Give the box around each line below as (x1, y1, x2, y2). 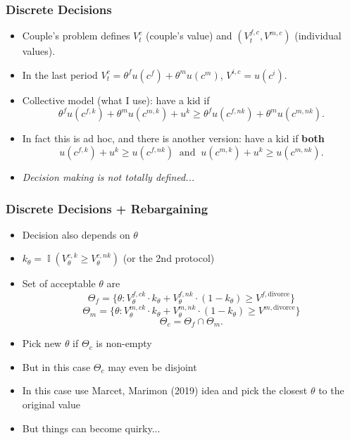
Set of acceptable (22, 276, 96, 291)
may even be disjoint (108, 359, 197, 374)
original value (22, 397, 80, 412)
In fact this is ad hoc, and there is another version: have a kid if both (22, 131, 325, 146)
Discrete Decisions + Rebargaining (6, 199, 208, 217)
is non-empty (96, 336, 152, 351)
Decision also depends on (22, 227, 130, 241)
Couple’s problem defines (22, 28, 130, 43)
